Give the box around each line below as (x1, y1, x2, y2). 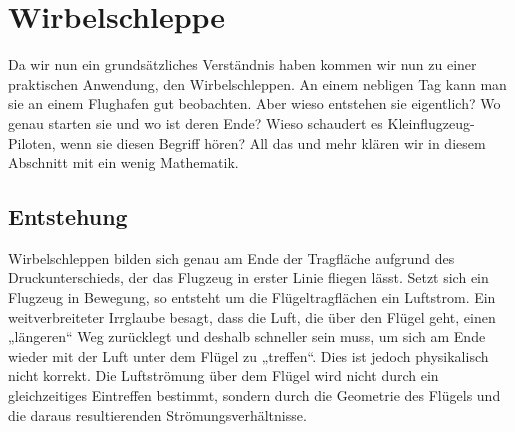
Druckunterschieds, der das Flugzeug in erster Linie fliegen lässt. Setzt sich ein (8, 267, 489, 288)
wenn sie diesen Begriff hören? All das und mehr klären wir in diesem (60, 132, 486, 153)
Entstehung (8, 201, 128, 232)
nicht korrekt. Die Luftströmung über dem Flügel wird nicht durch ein (8, 365, 439, 386)
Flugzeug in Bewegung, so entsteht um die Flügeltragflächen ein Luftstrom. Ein (8, 287, 496, 308)
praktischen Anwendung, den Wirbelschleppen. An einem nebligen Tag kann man (8, 73, 507, 94)
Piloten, (8, 132, 56, 153)
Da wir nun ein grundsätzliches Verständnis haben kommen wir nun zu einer (8, 54, 477, 75)
